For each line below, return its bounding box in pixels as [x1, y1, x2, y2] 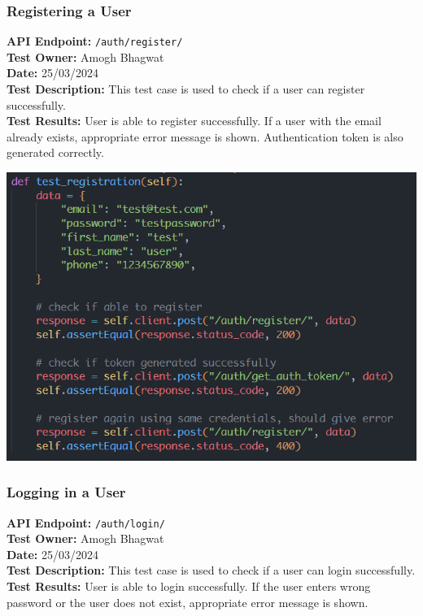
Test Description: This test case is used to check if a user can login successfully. [7, 562, 416, 579]
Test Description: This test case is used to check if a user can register [7, 80, 365, 98]
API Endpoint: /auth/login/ [7, 514, 165, 531]
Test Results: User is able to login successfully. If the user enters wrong [7, 578, 371, 595]
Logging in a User [7, 482, 126, 502]
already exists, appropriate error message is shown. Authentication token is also [7, 128, 403, 145]
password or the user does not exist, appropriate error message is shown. [7, 593, 368, 610]
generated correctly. [7, 144, 104, 161]
